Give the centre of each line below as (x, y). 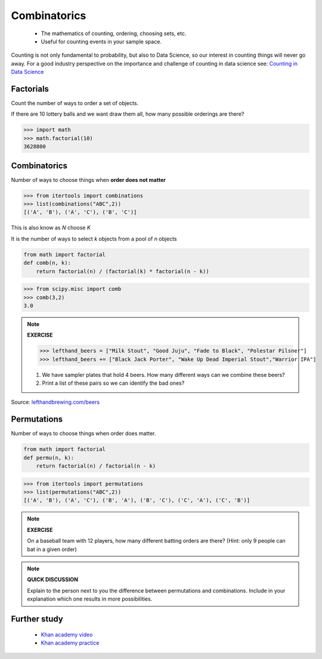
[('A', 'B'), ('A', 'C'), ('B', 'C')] (80, 212)
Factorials (30, 89)
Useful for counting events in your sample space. (101, 41)
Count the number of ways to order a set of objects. (75, 103)
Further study (37, 619)
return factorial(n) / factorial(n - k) (96, 466)
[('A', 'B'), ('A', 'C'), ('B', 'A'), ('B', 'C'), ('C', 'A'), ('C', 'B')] (137, 500)
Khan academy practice (70, 643)
